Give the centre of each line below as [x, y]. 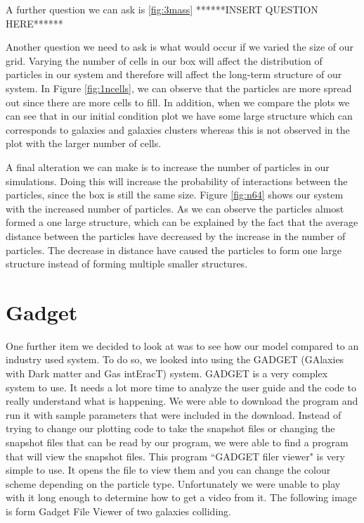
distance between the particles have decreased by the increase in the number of [176, 235]
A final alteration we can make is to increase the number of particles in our [168, 166]
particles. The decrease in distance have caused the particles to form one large [174, 250]
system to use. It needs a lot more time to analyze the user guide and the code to [181, 387]
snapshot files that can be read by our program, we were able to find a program [177, 442]
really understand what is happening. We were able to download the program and [182, 401]
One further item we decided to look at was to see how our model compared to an [182, 345]
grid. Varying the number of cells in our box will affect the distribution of [164, 60]
